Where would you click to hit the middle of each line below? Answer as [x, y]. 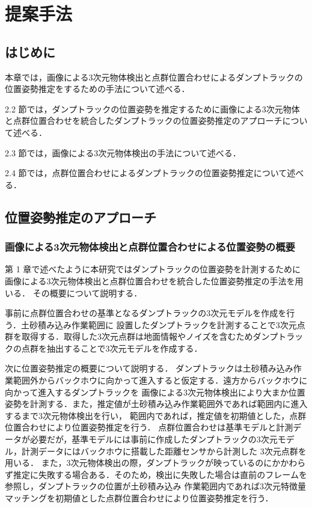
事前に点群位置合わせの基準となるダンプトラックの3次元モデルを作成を [146, 313]
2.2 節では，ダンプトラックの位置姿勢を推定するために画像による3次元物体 [152, 109]
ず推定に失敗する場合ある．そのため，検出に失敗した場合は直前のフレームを [156, 474]
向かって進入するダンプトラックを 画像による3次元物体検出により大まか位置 [155, 392]
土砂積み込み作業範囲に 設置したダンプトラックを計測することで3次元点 [163, 324]
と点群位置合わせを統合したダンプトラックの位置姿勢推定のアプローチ [144, 121]
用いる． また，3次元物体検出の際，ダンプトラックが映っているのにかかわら [155, 463]
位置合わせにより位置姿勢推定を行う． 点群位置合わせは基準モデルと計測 [149, 427]
